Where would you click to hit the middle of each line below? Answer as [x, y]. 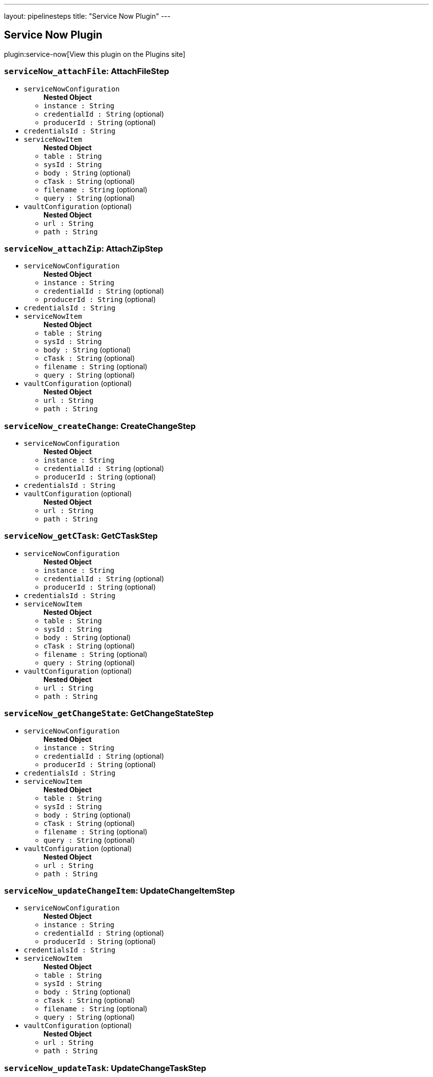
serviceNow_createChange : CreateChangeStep [100, 426]
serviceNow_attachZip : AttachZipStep [84, 248]
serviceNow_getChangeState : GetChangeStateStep [109, 713]
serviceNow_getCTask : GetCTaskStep [81, 536]
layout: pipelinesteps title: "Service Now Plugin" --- [87, 16]
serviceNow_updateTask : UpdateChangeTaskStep [105, 1068]
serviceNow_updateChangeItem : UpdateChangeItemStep [119, 890]
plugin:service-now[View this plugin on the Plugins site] [95, 54]
